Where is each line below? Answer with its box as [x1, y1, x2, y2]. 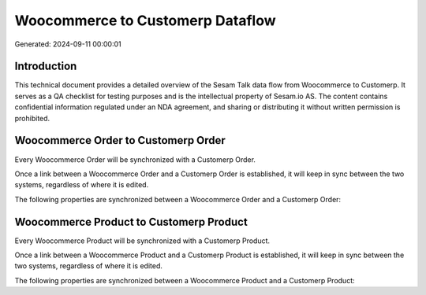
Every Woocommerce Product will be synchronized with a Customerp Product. [14, 236, 271, 245]
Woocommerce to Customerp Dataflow [14, 12, 276, 29]
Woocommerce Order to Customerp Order [14, 134, 226, 147]
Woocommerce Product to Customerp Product [14, 215, 248, 228]
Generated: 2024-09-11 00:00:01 [14, 39, 121, 49]
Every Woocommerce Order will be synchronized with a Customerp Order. [14, 154, 256, 164]
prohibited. [14, 113, 50, 123]
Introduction [14, 60, 77, 73]
